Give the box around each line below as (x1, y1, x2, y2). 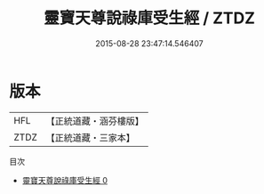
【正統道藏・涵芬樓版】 (45, 115, 145, 127)
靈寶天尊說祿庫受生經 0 (21, 174, 108, 185)
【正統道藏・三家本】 (45, 131, 136, 143)
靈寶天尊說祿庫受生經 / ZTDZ (43, 8, 256, 28)
